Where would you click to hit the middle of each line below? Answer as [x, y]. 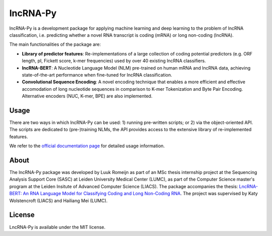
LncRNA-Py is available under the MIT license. [57, 227]
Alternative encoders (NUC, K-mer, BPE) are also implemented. [87, 96]
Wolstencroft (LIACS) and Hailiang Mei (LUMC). [58, 200]
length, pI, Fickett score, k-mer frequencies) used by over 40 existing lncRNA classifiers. [114, 61]
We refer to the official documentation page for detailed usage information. [87, 146]
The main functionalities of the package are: [55, 44]
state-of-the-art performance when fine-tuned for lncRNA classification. [97, 75]
